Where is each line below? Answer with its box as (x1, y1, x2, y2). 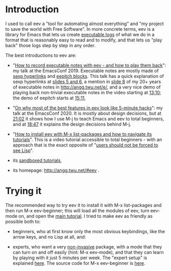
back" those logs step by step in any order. (5, 42, 96, 48)
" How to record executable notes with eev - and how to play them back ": (12, 62, 166, 68)
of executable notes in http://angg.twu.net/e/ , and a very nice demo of (12, 84, 161, 90)
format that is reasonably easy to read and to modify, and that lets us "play (5, 37, 162, 43)
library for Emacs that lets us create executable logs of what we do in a (5, 31, 155, 37)
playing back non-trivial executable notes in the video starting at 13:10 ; (12, 89, 162, 95)
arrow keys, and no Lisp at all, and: (12, 234, 86, 240)
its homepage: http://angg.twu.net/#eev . (12, 167, 100, 173)
